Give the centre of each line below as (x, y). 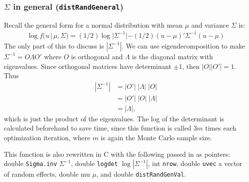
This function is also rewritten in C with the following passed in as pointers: (117, 154)
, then (191, 66)
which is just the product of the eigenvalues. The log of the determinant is (114, 118)
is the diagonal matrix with (172, 56)
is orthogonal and (97, 56)
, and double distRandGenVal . (141, 174)
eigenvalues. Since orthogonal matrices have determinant (88, 66)
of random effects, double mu (47, 174)
